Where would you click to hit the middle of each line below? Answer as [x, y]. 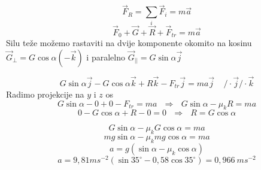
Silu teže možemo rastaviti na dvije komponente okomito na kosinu [129, 43]
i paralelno [106, 57]
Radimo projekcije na [45, 94]
